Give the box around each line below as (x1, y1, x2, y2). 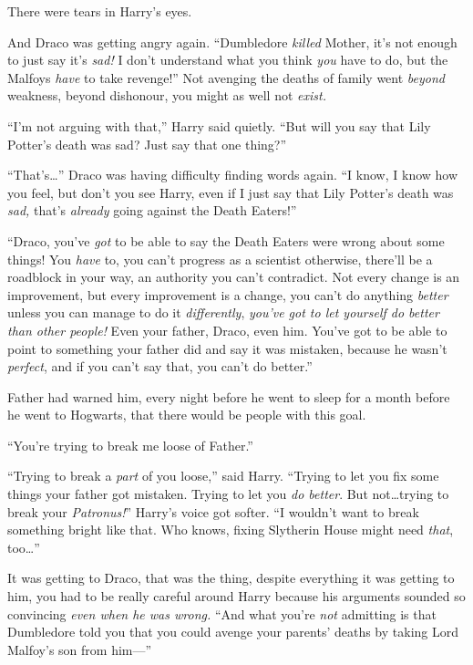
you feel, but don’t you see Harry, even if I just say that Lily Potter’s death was (7, 182, 454, 202)
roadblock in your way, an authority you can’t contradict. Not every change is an (7, 267, 460, 286)
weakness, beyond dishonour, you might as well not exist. (7, 86, 326, 105)
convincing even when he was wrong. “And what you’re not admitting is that (7, 604, 437, 623)
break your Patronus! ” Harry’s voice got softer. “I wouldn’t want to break (7, 502, 419, 521)
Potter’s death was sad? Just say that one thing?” (7, 134, 287, 153)
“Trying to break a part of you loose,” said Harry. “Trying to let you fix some (7, 466, 439, 485)
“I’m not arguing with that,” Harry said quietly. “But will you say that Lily (7, 116, 431, 135)
